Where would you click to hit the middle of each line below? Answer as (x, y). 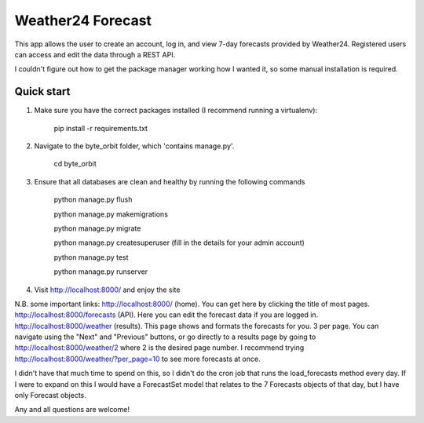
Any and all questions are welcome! (72, 410)
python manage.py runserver (101, 272)
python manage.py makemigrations (111, 214)
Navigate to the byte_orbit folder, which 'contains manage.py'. (134, 146)
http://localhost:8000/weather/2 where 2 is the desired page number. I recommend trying (159, 348)
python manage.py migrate (97, 228)
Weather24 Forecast (83, 20)
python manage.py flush (93, 199)
